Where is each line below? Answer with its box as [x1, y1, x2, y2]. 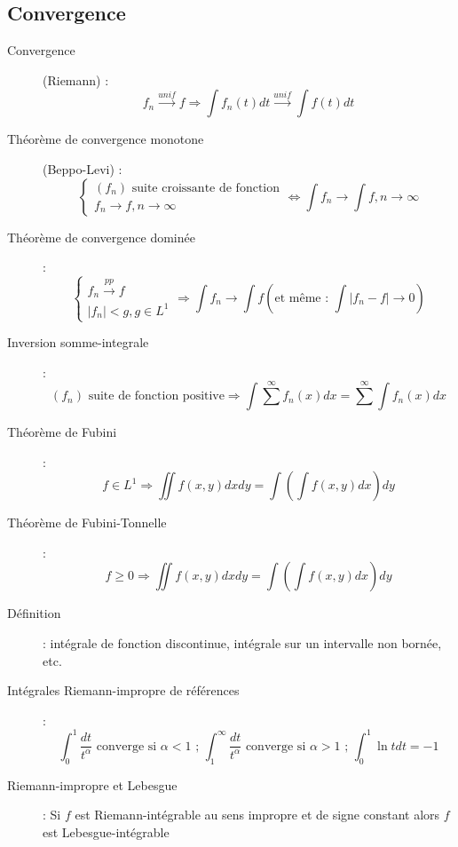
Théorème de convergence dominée [7, 227, 195, 246]
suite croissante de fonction [131, 181, 280, 194]
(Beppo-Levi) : [43, 159, 122, 178]
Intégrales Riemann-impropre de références [7, 681, 240, 700]
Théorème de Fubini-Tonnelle [7, 513, 167, 532]
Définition [7, 604, 61, 622]
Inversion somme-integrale [7, 333, 149, 352]
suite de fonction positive [88, 390, 225, 403]
